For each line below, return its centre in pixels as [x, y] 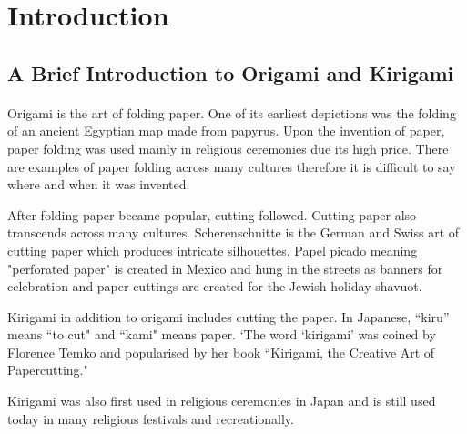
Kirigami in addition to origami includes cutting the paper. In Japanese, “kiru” [228, 316]
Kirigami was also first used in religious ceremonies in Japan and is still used [222, 401]
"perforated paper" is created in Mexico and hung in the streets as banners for [225, 268]
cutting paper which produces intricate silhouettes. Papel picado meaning [213, 250]
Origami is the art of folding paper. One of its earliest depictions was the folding [232, 112]
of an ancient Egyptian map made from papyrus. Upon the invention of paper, [226, 131]
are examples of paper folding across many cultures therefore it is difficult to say [232, 166]
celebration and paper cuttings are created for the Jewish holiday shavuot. [215, 286]
